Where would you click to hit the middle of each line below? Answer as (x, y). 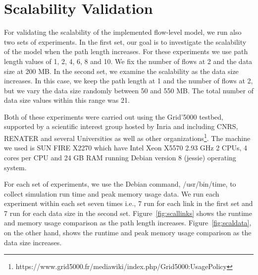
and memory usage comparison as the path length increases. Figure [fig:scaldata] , (128, 223)
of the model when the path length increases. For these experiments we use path (126, 51)
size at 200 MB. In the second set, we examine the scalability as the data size (121, 71)
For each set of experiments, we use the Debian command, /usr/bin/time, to (120, 184)
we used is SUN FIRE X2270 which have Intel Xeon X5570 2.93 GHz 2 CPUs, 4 (126, 148)
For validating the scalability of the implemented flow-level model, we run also (123, 32)
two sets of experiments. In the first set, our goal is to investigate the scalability (125, 41)
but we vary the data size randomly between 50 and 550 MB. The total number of (129, 90)
